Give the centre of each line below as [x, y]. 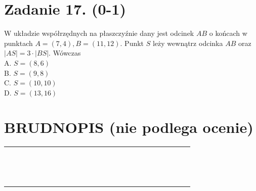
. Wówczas [65, 53]
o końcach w [228, 33]
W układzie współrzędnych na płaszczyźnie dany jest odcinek [99, 33]
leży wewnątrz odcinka [188, 43]
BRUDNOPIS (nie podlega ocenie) [129, 127]
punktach [18, 43]
